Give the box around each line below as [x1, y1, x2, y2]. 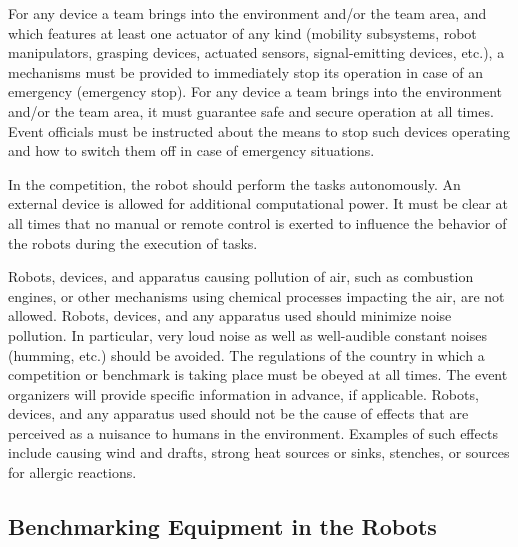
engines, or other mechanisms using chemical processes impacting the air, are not [8, 285, 505, 306]
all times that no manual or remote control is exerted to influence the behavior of [8, 212, 507, 233]
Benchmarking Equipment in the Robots [8, 511, 437, 542]
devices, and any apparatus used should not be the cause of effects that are [8, 403, 469, 424]
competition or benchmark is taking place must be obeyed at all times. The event [8, 364, 508, 385]
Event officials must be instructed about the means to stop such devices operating [8, 120, 511, 141]
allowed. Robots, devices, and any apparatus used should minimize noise [8, 305, 452, 326]
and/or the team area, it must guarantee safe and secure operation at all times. [8, 100, 494, 121]
